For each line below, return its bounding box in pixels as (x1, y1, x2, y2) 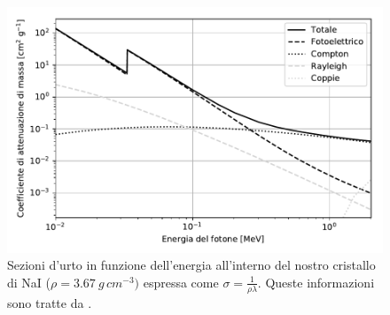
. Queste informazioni (257, 272, 375, 291)
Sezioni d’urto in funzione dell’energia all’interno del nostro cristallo (7, 256, 376, 274)
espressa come (143, 272, 219, 291)
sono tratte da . (7, 293, 92, 311)
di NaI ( (7, 272, 51, 291)
